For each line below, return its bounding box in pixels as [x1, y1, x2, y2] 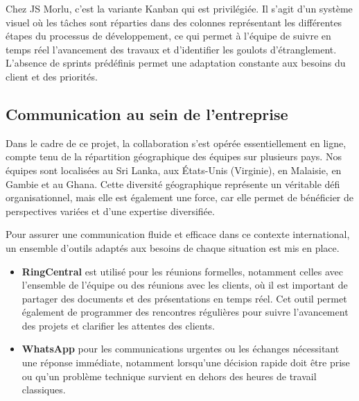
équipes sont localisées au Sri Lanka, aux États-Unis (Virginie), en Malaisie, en [6, 162, 342, 177]
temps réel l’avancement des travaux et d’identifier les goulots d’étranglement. [6, 42, 337, 56]
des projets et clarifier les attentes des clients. [21, 318, 215, 332]
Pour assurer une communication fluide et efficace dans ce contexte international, [6, 227, 350, 241]
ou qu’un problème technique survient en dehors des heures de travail [21, 368, 317, 383]
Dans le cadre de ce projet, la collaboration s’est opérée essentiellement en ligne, [6, 135, 347, 150]
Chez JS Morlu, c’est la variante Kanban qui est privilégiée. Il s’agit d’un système [6, 1, 353, 15]
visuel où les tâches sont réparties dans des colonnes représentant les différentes [6, 15, 342, 29]
